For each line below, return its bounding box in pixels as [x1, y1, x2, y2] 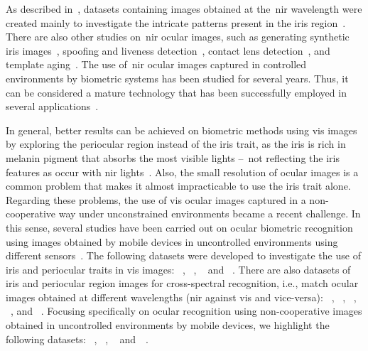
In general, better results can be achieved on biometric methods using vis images [6, 122, 357, 137]
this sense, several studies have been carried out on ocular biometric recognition [6, 220, 353, 234]
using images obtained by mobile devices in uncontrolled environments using [6, 234, 338, 249]
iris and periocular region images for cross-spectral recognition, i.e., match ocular [6, 276, 359, 291]
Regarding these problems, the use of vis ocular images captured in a [6, 192, 306, 207]
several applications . [6, 99, 99, 114]
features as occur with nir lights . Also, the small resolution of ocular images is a [6, 164, 359, 179]
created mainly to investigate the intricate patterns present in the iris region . [6, 15, 346, 30]
